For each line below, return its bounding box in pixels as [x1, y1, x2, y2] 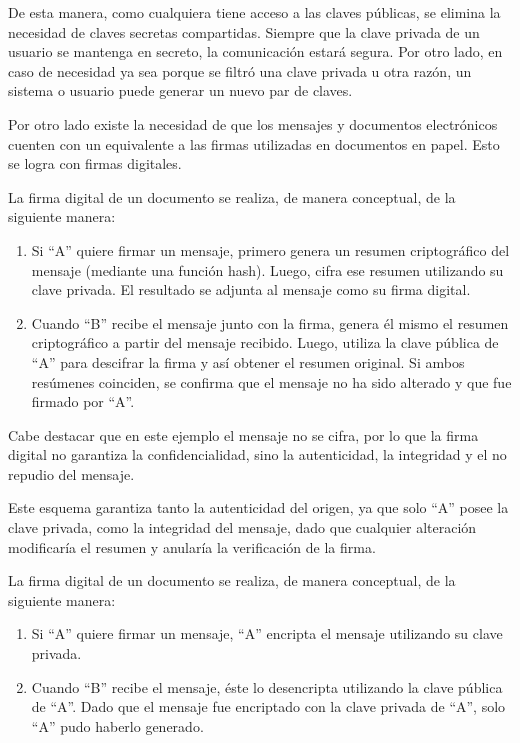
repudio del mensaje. [8, 463, 135, 484]
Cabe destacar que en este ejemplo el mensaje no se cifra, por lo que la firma [8, 424, 479, 445]
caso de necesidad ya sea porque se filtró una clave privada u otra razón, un [8, 60, 472, 81]
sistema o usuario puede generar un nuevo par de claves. [8, 80, 353, 101]
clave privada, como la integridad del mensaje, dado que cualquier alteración [8, 517, 477, 538]
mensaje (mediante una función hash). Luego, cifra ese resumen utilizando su [31, 259, 504, 280]
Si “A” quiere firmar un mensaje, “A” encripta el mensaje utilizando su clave [31, 623, 503, 644]
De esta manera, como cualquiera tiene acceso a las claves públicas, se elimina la [8, 2, 501, 22]
